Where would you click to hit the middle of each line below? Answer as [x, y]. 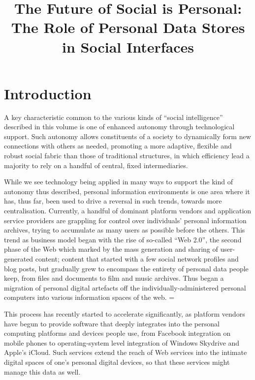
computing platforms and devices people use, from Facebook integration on [117, 333]
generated [19, 259]
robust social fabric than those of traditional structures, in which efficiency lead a [127, 156]
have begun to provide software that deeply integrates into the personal [112, 323]
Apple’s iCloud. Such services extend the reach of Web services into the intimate [126, 352]
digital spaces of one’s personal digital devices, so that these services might [117, 362]
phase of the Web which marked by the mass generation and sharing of [111, 249]
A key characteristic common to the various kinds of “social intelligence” [113, 117]
